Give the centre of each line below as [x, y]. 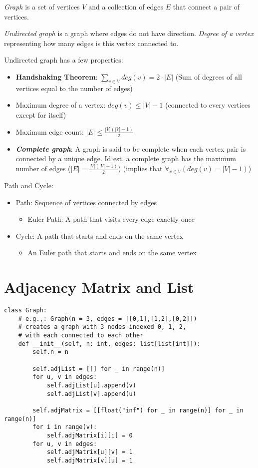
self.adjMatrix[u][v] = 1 [90, 452]
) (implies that [140, 168]
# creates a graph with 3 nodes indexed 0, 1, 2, [102, 327]
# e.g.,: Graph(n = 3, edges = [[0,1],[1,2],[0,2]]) [108, 319]
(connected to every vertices [208, 105]
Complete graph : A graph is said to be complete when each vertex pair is [131, 148]
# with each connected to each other [81, 336]
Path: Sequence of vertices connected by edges [86, 202]
